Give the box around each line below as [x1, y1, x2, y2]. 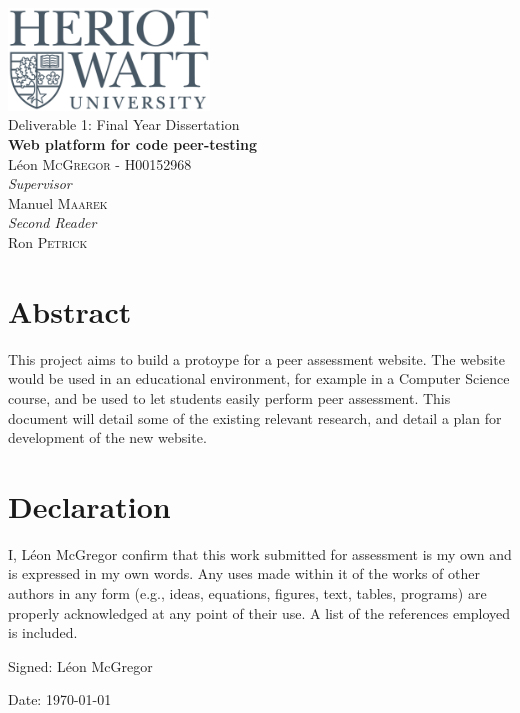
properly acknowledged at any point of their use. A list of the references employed [8, 602, 511, 623]
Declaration [8, 485, 171, 526]
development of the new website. [8, 427, 207, 448]
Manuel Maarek [8, 192, 108, 213]
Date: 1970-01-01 [8, 689, 112, 710]
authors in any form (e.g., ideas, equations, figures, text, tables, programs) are [8, 583, 487, 604]
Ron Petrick [8, 232, 88, 253]
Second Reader [8, 212, 97, 233]
